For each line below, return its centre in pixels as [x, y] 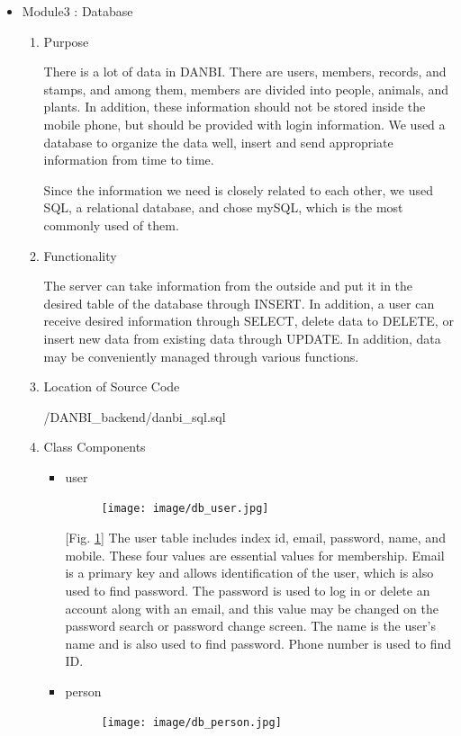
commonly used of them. [111, 224]
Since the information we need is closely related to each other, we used [238, 189]
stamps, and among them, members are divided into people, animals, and [246, 89]
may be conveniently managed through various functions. [201, 356]
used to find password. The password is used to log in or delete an [248, 590]
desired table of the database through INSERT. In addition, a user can [239, 303]
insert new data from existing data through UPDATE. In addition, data [242, 338]
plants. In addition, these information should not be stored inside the [235, 107]
